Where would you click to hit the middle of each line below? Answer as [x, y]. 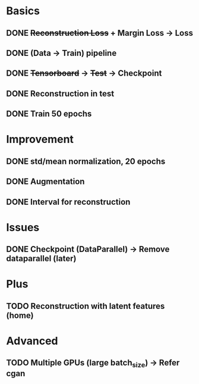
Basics [23, 11]
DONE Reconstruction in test [60, 93]
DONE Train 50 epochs [49, 114]
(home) [20, 315]
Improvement [40, 140]
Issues [23, 227]
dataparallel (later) [41, 259]
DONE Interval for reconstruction [68, 202]
